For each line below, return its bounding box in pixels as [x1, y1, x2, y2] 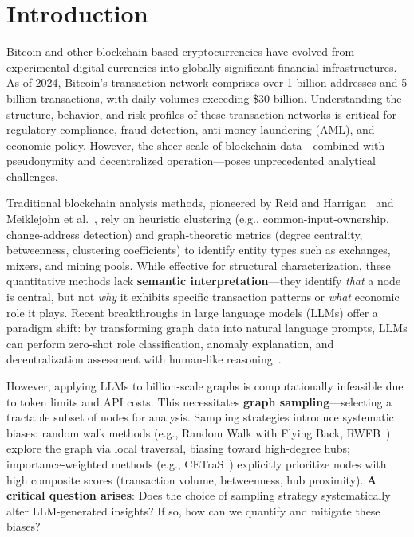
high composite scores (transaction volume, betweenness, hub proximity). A [6, 471, 377, 488]
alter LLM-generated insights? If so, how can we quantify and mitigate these [6, 502, 380, 519]
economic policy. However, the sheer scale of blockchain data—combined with [6, 136, 385, 153]
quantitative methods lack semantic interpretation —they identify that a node [6, 272, 401, 289]
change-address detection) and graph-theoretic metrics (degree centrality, [6, 225, 363, 242]
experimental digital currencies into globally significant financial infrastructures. [6, 58, 397, 75]
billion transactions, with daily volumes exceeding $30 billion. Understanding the [6, 89, 402, 106]
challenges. [6, 167, 59, 184]
